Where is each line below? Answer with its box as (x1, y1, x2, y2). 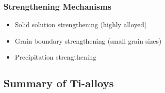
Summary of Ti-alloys (3, 76, 114, 91)
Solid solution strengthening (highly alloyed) (15, 19, 147, 30)
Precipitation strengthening (15, 52, 97, 62)
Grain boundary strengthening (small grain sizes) (15, 35, 162, 46)
